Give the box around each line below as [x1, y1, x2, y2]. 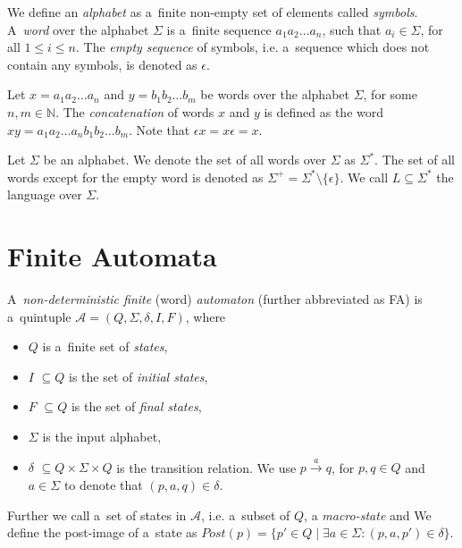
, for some [363, 85, 417, 104]
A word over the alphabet [7, 20, 149, 38]
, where [185, 307, 226, 325]
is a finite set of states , [42, 337, 168, 356]
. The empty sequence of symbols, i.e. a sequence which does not [76, 38, 430, 56]
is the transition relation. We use [116, 458, 297, 476]
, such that [322, 20, 382, 38]
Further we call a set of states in [7, 505, 187, 524]
